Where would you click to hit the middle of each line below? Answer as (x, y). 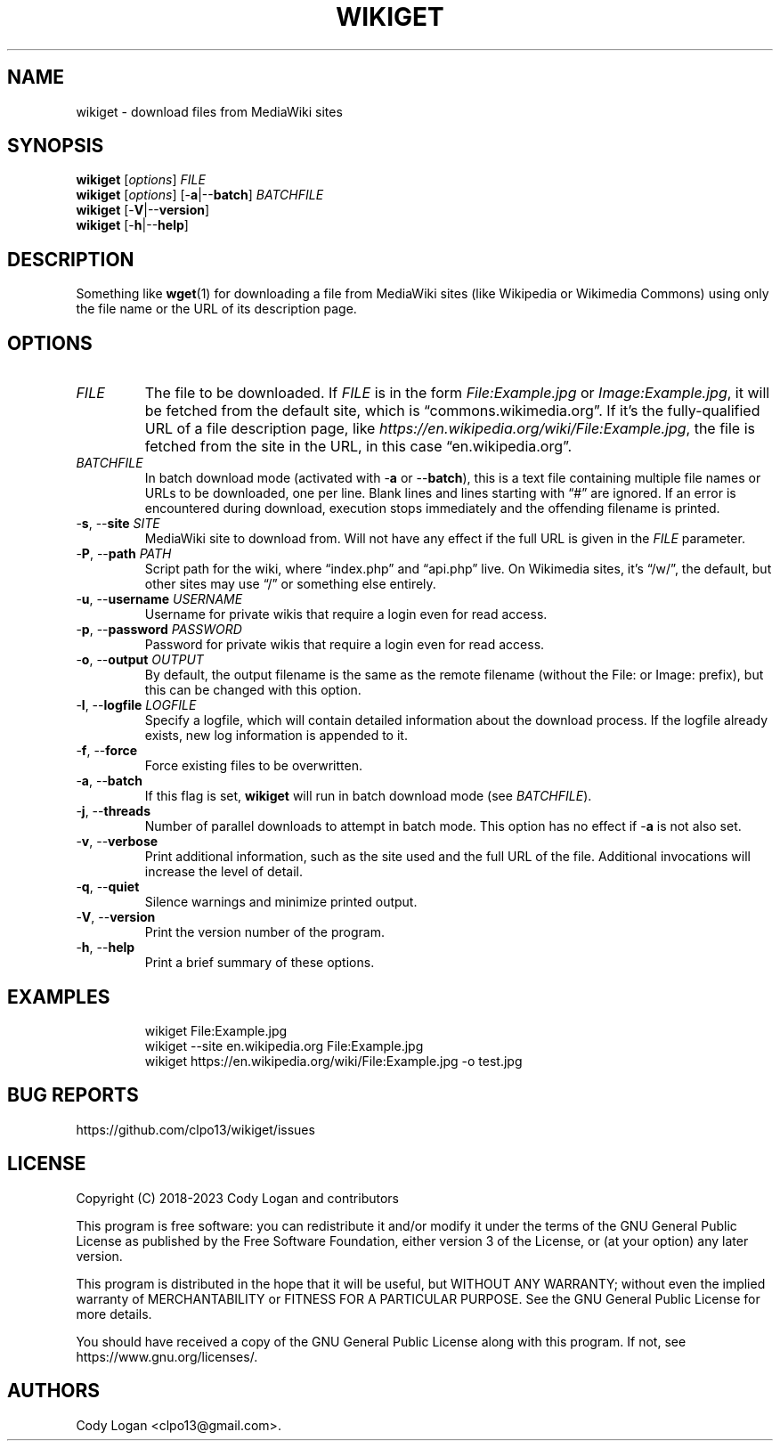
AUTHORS (54, 1391)
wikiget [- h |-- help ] (132, 225)
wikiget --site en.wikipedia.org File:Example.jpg (284, 1045)
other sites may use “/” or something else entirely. (290, 584)
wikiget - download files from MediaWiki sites (209, 111)
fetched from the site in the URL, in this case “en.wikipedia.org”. (358, 447)
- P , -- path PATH (124, 554)
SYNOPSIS (56, 146)
